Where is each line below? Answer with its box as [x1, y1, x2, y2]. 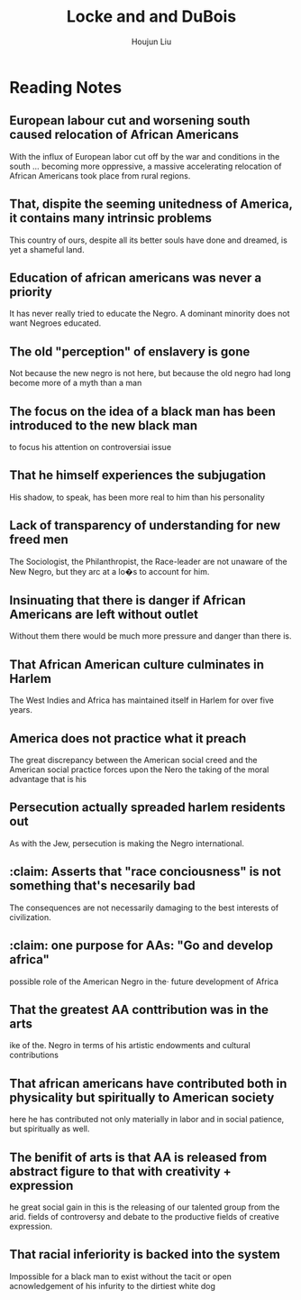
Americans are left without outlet [9, 607, 198, 622]
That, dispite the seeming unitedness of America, [9, 197, 293, 212]
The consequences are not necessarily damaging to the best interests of [9, 902, 279, 913]
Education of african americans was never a [9, 270, 262, 285]
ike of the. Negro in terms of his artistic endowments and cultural [9, 1040, 251, 1051]
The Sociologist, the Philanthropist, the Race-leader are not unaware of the [9, 556, 288, 567]
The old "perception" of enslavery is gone [9, 344, 251, 359]
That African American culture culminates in [9, 657, 264, 672]
